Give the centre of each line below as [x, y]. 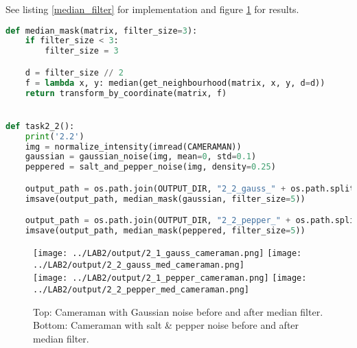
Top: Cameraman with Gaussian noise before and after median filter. [178, 311]
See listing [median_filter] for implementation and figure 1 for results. [152, 9]
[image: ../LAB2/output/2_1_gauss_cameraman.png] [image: [168, 253]
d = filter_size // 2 [74, 72]
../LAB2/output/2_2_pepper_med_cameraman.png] [141, 289]
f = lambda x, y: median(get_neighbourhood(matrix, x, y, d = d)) [175, 83]
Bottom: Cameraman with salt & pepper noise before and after [166, 325]
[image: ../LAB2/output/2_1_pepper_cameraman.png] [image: [170, 278]
